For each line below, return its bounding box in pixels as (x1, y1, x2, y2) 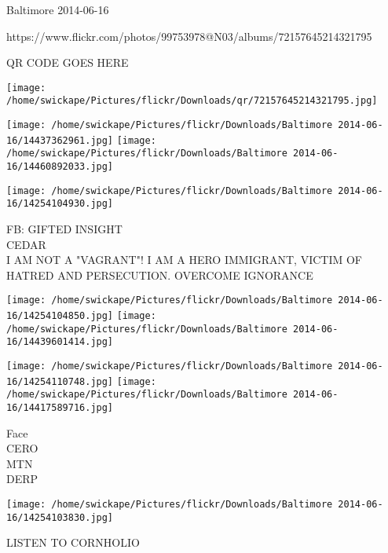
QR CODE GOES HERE (6, 54, 129, 71)
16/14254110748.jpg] (6, 375, 114, 387)
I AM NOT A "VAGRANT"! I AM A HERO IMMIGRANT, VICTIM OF (6, 251, 362, 268)
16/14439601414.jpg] (6, 336, 114, 348)
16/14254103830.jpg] (6, 511, 114, 523)
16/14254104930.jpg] (6, 198, 114, 210)
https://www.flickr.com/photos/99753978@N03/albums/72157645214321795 (6, 27, 372, 44)
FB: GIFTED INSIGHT (6, 221, 123, 237)
